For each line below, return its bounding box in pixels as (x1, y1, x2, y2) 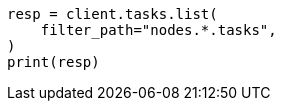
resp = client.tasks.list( (7, 6, 218, 22)
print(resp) (7, 54, 100, 70)
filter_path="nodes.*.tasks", (40, 22, 277, 38)
